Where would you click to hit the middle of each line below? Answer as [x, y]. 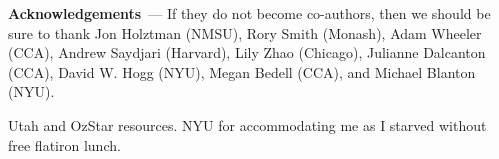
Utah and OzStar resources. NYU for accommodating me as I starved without [247, 124]
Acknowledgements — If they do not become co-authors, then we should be [249, 13]
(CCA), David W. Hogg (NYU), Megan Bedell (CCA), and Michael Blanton [242, 71]
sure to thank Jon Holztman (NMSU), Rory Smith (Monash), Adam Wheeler [245, 32]
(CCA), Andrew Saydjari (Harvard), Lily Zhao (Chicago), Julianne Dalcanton [247, 52]
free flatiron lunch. [64, 144]
